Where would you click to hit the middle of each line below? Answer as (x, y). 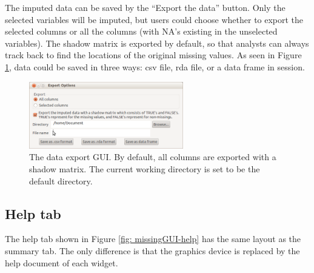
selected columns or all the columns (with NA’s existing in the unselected (141, 31)
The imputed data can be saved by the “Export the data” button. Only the (145, 7)
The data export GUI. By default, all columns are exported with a (153, 157)
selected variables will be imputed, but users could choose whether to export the (154, 19)
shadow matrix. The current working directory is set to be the (145, 169)
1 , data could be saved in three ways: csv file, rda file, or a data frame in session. (155, 66)
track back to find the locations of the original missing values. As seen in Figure (153, 55)
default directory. (61, 180)
